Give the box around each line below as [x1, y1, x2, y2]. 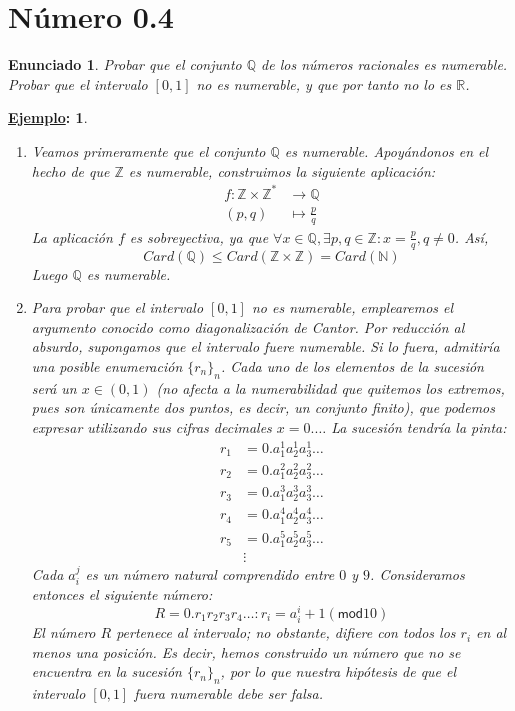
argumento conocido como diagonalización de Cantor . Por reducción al [31, 316, 465, 337]
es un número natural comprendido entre [85, 563, 335, 584]
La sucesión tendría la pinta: [331, 416, 507, 437]
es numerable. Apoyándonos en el [284, 140, 489, 161]
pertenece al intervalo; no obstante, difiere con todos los [116, 622, 456, 643]
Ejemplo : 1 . [8, 107, 88, 128]
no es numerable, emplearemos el [251, 297, 454, 318]
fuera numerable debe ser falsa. [134, 683, 324, 704]
